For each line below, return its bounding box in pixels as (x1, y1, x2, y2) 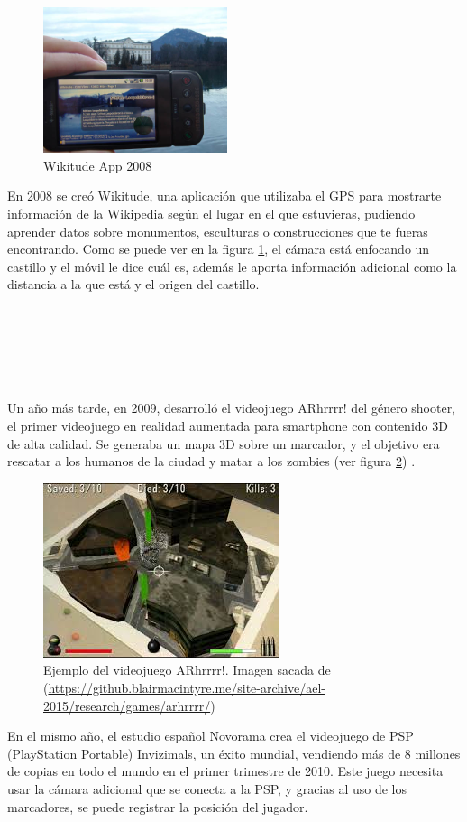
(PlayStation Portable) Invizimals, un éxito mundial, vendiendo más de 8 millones (7, 743, 461, 762)
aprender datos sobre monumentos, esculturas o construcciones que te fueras (7, 221, 428, 240)
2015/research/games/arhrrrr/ (43, 696, 211, 715)
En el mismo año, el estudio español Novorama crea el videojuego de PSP (7, 726, 414, 745)
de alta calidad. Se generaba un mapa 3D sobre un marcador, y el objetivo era (7, 434, 440, 453)
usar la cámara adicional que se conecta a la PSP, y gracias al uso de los (7, 780, 407, 799)
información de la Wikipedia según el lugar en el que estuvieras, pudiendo (7, 203, 416, 222)
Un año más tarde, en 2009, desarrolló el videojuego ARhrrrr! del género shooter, (7, 398, 456, 417)
